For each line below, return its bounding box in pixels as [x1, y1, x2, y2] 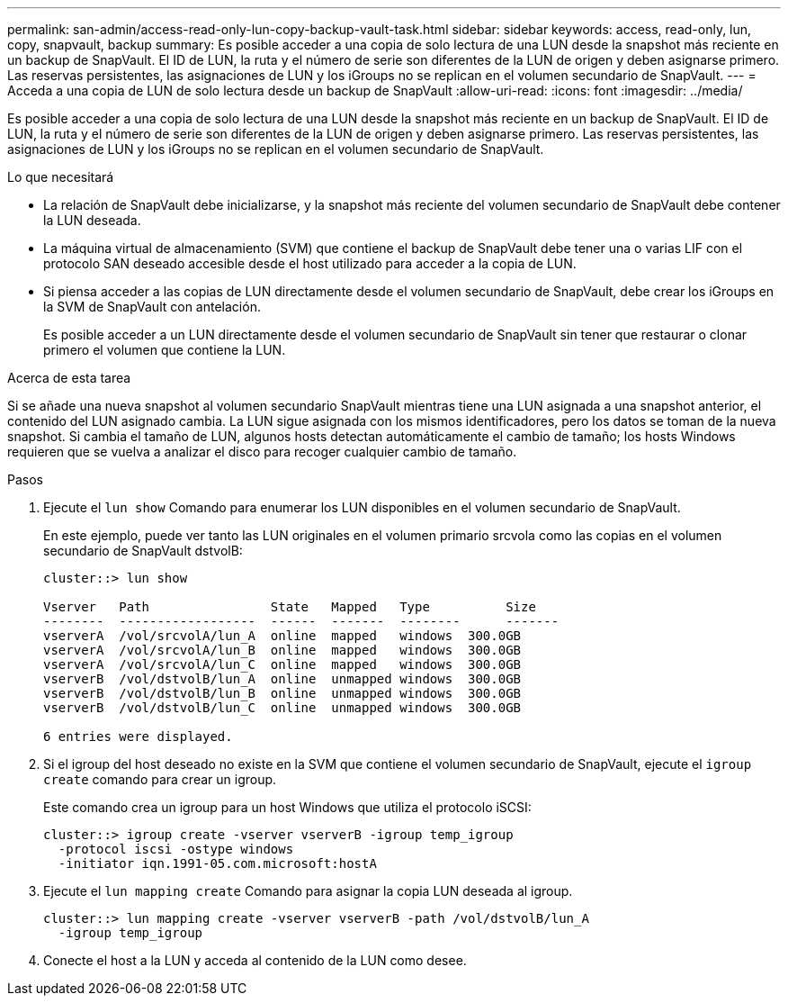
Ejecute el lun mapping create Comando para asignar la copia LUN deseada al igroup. [43, 883, 573, 899]
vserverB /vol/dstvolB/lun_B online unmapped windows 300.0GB [43, 686, 522, 700]
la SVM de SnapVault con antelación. [43, 299, 261, 314]
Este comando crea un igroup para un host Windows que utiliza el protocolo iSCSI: [43, 800, 532, 815]
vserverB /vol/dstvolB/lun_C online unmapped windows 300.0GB [43, 700, 522, 715]
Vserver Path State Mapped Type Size [43, 600, 536, 614]
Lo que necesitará [7, 169, 114, 185]
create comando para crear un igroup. [43, 772, 277, 787]
